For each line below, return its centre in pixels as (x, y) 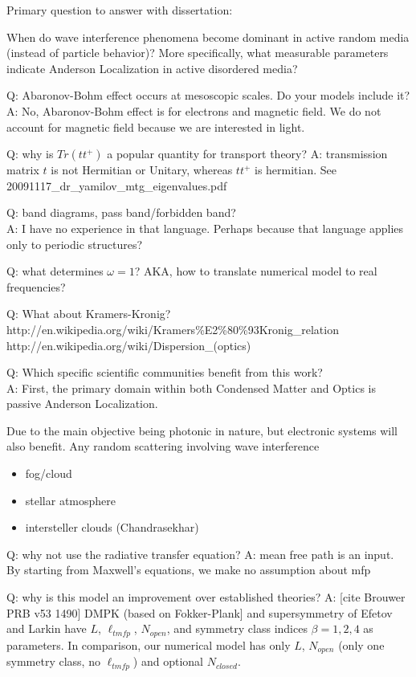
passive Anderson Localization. (82, 404)
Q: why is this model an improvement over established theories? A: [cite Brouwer (206, 597)
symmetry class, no (53, 661)
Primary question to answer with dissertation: (120, 10)
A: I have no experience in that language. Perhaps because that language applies (205, 228)
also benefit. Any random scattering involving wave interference (163, 446)
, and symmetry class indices (237, 628)
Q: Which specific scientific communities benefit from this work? (165, 372)
